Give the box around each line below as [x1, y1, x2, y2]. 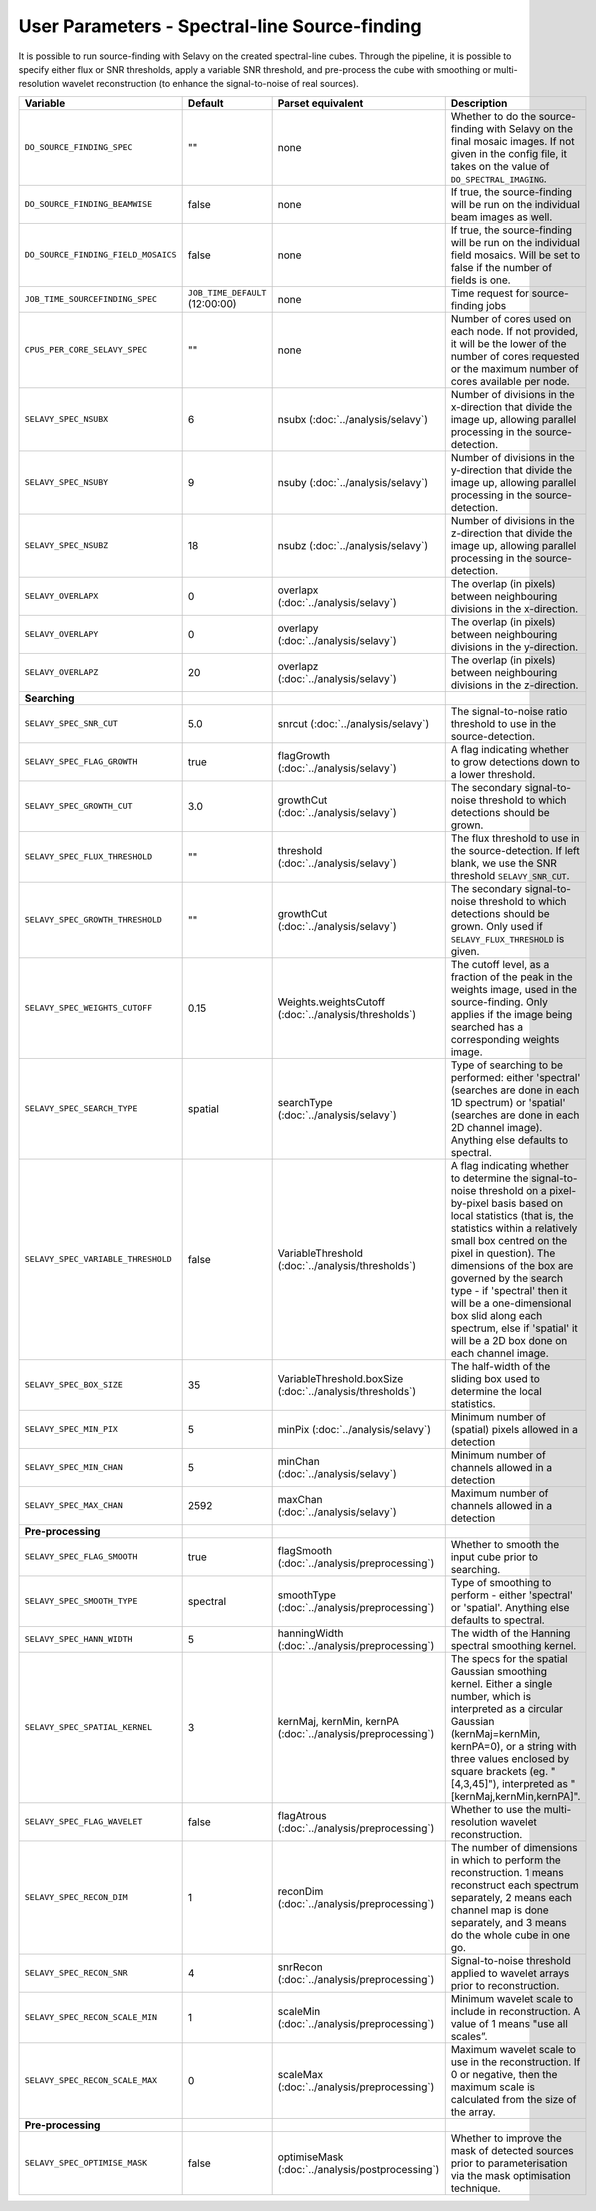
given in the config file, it [450, 146, 567, 160]
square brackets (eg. [450, 1764, 549, 1778]
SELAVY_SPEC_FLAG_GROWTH [24, 756, 138, 767]
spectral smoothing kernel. [450, 1638, 577, 1652]
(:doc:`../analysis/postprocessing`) [277, 2162, 440, 2176]
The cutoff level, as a [450, 957, 550, 971]
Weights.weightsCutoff [277, 995, 385, 1009]
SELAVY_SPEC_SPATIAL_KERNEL [24, 1722, 153, 1733]
